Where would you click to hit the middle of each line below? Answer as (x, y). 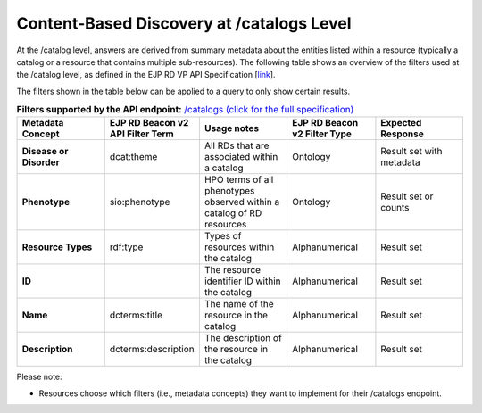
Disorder (41, 162)
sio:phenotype (140, 202)
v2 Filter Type (321, 134)
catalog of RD (233, 213)
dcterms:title (136, 315)
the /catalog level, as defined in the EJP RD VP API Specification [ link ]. (146, 75)
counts (395, 208)
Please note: (39, 377)
